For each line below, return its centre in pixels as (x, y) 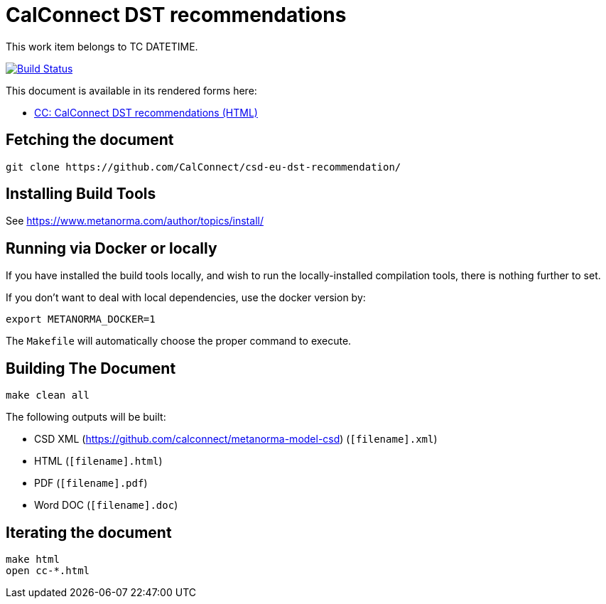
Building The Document (91, 368)
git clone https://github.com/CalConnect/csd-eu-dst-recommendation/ (204, 167)
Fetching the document (90, 140)
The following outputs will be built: (86, 417)
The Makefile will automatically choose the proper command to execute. (179, 341)
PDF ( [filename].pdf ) (91, 483)
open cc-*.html (48, 570)
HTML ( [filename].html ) (98, 461)
